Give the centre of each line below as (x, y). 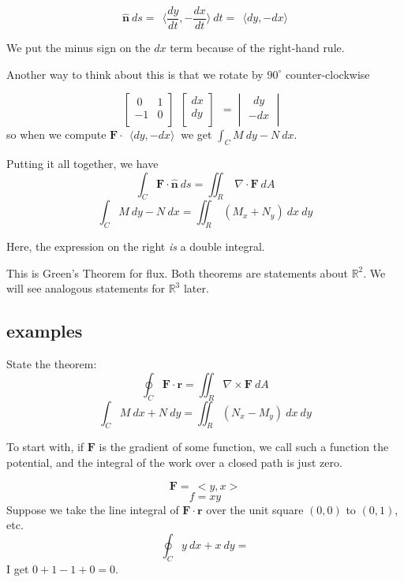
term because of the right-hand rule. (257, 48)
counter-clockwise (327, 74)
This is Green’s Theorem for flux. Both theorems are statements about (177, 272)
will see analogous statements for (86, 288)
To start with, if (45, 447)
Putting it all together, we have (82, 164)
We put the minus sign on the (79, 48)
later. (196, 288)
